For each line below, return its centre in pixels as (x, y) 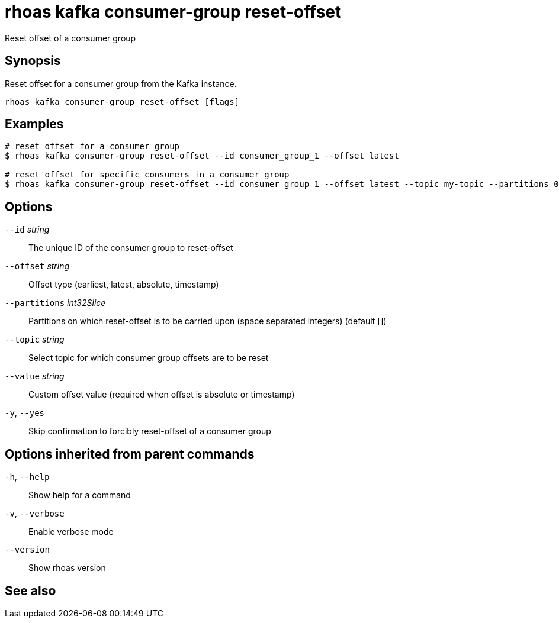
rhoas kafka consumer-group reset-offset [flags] (122, 101)
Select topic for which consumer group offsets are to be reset (149, 358)
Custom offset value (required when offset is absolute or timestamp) (162, 395)
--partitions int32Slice (55, 303)
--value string (35, 376)
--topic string (35, 340)
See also (30, 590)
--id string (27, 230)
